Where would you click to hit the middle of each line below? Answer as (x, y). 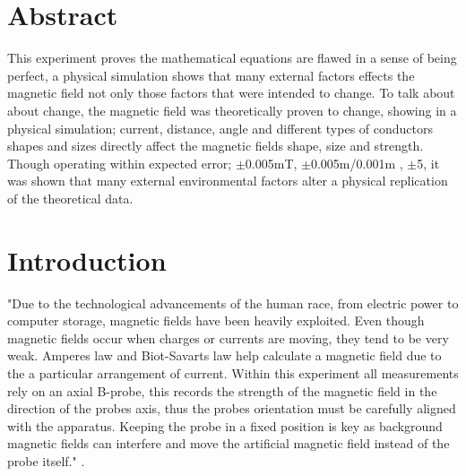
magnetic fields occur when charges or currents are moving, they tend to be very (228, 338)
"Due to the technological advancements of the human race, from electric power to (233, 303)
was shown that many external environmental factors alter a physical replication (228, 181)
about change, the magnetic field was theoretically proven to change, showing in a (232, 110)
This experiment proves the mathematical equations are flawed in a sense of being (232, 58)
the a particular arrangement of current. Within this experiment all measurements (233, 372)
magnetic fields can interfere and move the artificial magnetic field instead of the (229, 443)
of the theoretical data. (70, 198)
